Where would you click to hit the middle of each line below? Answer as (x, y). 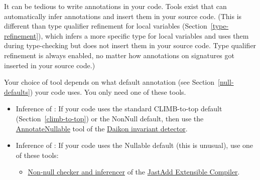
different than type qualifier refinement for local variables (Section (106, 26)
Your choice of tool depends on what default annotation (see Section (109, 82)
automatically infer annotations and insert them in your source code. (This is (123, 16)
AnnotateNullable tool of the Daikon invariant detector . (102, 128)
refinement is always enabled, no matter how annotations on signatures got (119, 55)
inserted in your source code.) (50, 65)
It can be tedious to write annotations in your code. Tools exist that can (115, 6)
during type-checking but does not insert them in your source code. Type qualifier (130, 45)
